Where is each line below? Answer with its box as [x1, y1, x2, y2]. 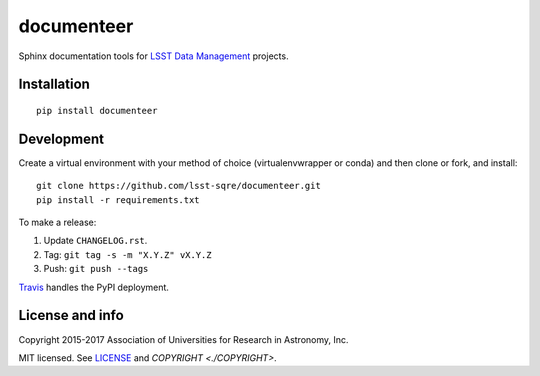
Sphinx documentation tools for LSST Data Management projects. [18, 50, 289, 62]
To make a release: [18, 216, 97, 229]
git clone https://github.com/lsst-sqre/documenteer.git [36, 180, 322, 192]
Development [18, 130, 105, 147]
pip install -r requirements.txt [36, 194, 200, 205]
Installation [18, 76, 90, 93]
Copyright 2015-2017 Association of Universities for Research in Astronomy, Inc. [18, 333, 349, 345]
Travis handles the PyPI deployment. [18, 281, 170, 293]
